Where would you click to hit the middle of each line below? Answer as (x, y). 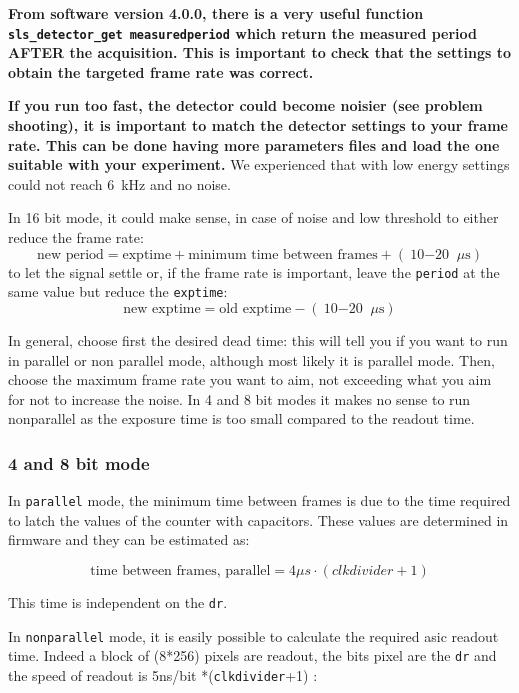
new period (70, 254)
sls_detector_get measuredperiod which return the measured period (243, 32)
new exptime (162, 308)
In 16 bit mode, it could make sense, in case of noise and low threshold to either (253, 217)
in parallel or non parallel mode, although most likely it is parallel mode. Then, (251, 359)
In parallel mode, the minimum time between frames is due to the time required (259, 500)
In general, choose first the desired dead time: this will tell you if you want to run (258, 339)
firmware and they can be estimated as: (129, 539)
